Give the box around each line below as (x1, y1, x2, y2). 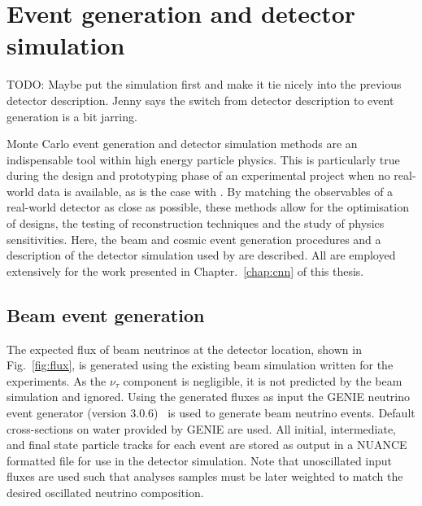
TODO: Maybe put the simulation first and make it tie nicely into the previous (7, 76, 402, 93)
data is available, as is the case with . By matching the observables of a (37, 182, 394, 199)
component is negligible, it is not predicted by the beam (123, 372, 402, 389)
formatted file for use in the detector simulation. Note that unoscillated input (7, 451, 393, 469)
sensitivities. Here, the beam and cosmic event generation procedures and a (7, 230, 381, 247)
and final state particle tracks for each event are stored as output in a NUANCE (7, 436, 407, 453)
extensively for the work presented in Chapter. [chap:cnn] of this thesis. (7, 262, 364, 279)
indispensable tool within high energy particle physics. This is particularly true (7, 150, 400, 168)
